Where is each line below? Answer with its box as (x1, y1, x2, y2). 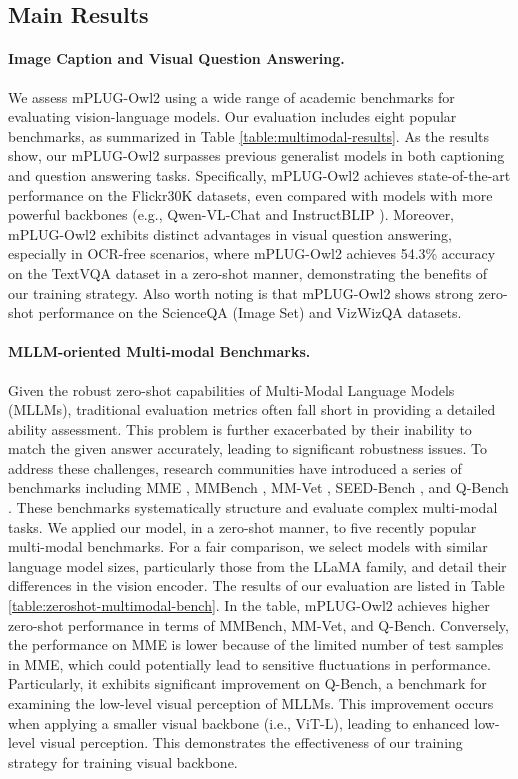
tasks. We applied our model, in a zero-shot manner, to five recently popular (8, 516, 477, 537)
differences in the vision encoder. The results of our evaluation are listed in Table (8, 575, 505, 596)
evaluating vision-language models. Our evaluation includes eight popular (8, 106, 457, 127)
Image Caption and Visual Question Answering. (8, 48, 345, 69)
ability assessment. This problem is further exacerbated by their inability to (8, 418, 472, 439)
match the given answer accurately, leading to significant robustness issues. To (8, 438, 488, 459)
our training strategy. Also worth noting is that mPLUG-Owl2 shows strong (8, 282, 474, 303)
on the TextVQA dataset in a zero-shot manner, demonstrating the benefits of (8, 262, 488, 283)
